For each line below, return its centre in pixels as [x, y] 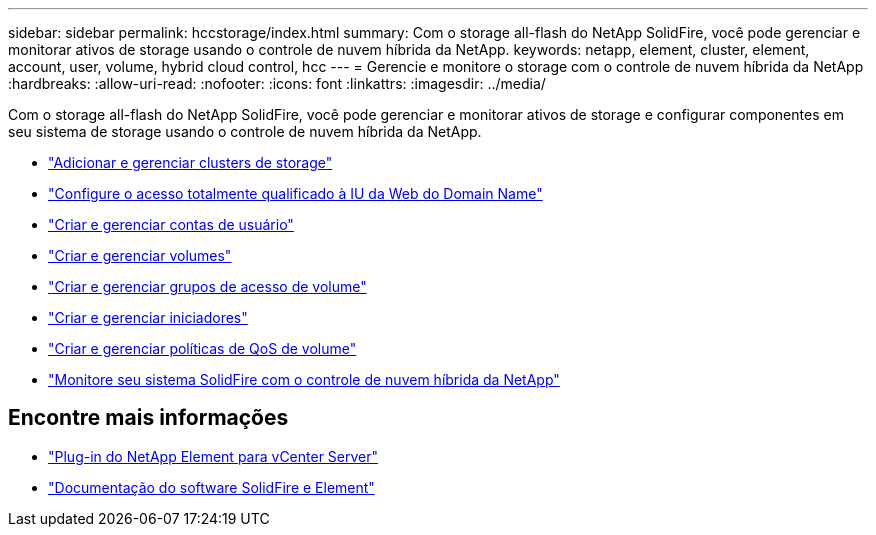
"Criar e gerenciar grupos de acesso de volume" [207, 286]
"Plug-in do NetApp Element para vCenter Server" [213, 456]
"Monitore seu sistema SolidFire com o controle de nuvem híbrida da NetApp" [304, 379]
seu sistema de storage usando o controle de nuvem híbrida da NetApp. [245, 131]
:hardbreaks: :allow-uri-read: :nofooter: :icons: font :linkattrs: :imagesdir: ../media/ [277, 83]
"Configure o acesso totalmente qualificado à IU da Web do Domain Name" [295, 193]
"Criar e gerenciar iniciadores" [148, 317]
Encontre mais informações [148, 418]
